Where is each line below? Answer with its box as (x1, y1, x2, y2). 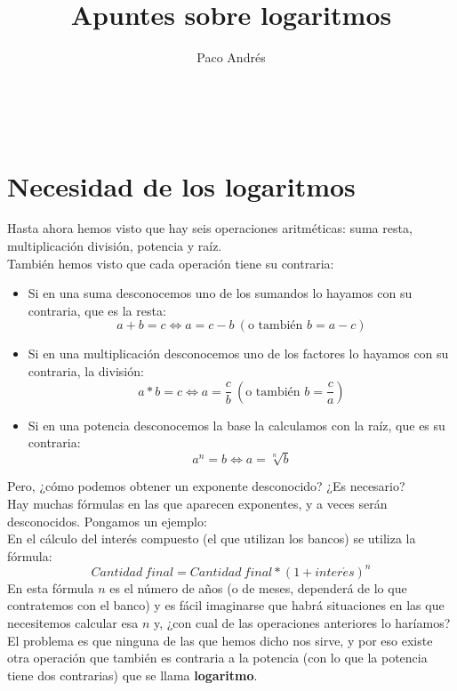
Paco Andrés (196, 48, 266, 67)
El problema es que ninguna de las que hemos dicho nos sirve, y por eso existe (7, 631, 433, 649)
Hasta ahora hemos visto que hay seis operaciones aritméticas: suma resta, (7, 219, 413, 237)
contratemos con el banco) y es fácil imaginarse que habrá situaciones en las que (7, 596, 445, 615)
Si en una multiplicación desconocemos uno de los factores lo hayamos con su (28, 344, 449, 363)
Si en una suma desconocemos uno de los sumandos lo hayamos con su (28, 284, 413, 302)
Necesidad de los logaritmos (7, 167, 356, 204)
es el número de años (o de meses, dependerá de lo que (109, 578, 407, 597)
